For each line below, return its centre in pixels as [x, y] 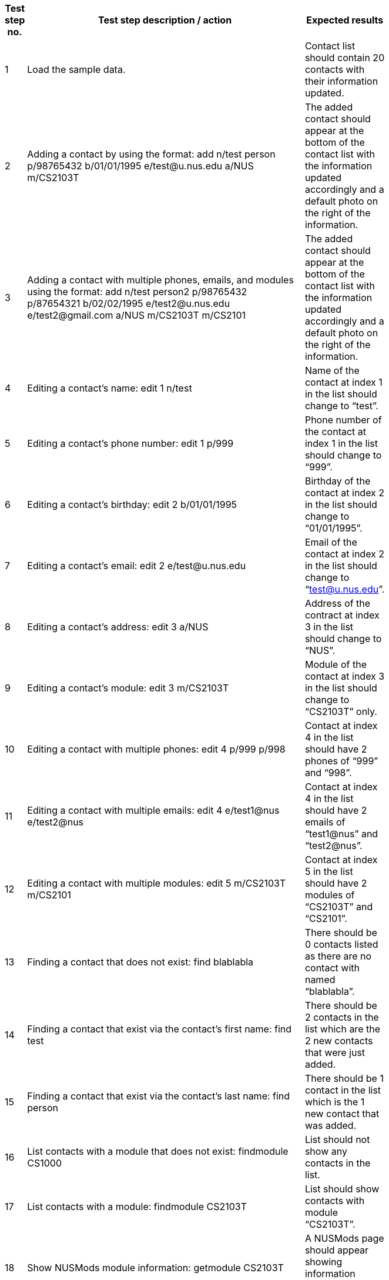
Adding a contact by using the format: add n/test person [151, 154]
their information [341, 81]
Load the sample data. [76, 69]
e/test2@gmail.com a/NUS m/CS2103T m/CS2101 [136, 315]
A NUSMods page [344, 1238]
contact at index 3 [345, 676]
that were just [335, 1052]
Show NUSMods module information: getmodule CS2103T [155, 1268]
